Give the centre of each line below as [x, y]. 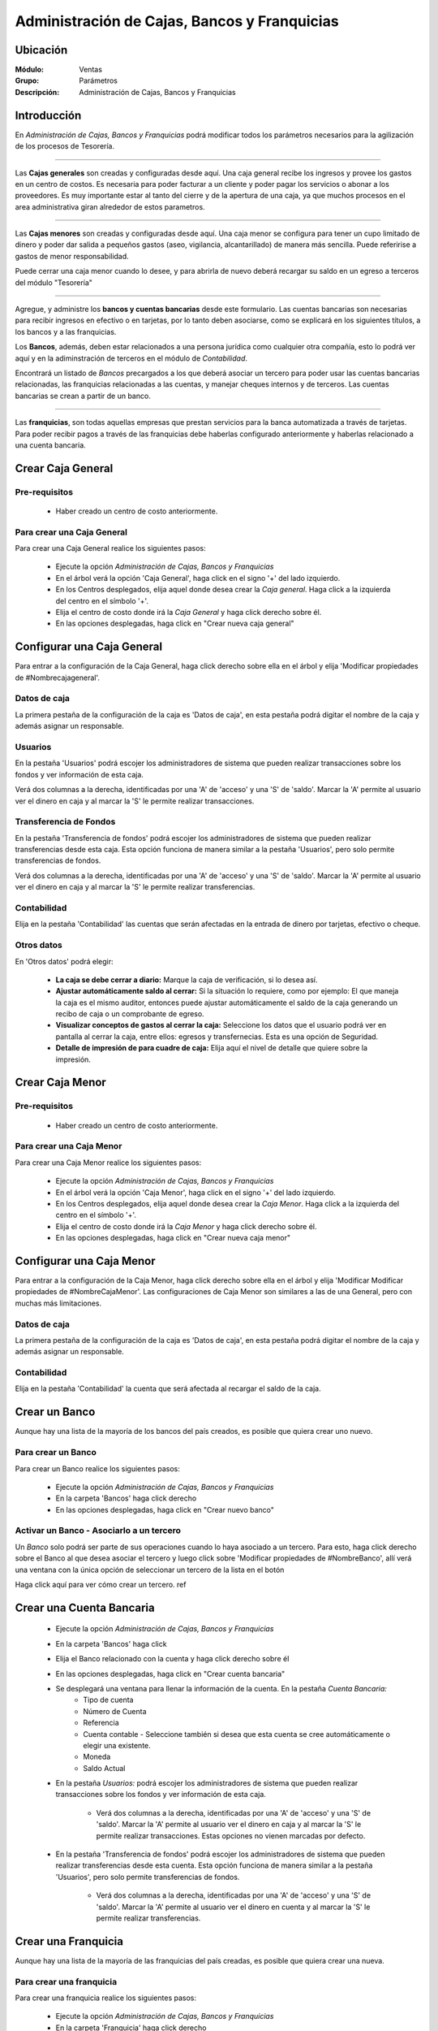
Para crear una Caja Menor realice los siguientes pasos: [108, 1163]
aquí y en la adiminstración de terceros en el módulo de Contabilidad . [131, 358]
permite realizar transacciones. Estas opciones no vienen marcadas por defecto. [231, 1835]
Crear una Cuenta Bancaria [85, 1607]
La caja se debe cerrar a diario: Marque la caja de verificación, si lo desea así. [187, 980]
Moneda [97, 1757]
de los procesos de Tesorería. [65, 146]
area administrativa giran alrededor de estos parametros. [110, 206]
